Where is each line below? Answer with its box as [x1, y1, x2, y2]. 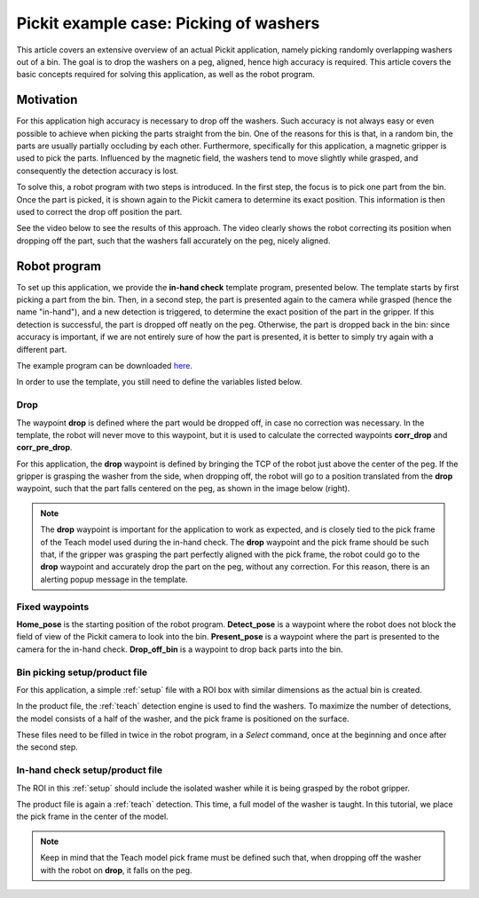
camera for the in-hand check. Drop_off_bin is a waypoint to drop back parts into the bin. [16, 644, 343, 655]
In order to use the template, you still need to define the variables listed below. [16, 377, 302, 387]
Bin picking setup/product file [16, 666, 148, 679]
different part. [16, 344, 67, 354]
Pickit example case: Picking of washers [16, 13, 320, 33]
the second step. [16, 742, 79, 752]
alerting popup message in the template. [40, 574, 188, 584]
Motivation [16, 92, 78, 107]
